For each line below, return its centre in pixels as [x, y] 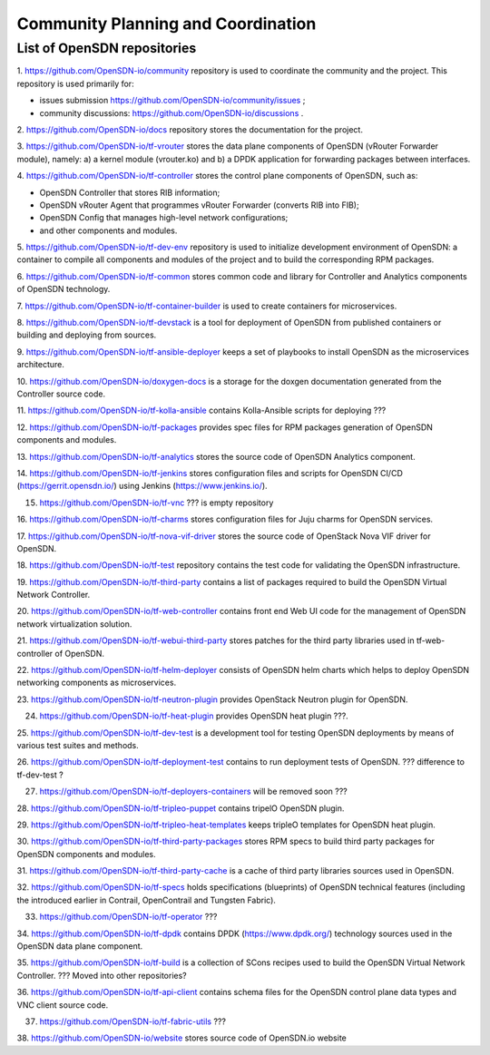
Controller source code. [61, 394]
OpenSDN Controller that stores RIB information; [130, 192]
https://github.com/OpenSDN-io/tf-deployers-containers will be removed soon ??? [194, 791]
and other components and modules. [108, 230]
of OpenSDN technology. [64, 289]
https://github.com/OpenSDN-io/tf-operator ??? [128, 917]
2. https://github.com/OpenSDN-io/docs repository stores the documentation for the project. [190, 129]
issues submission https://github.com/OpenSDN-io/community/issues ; [172, 101]
